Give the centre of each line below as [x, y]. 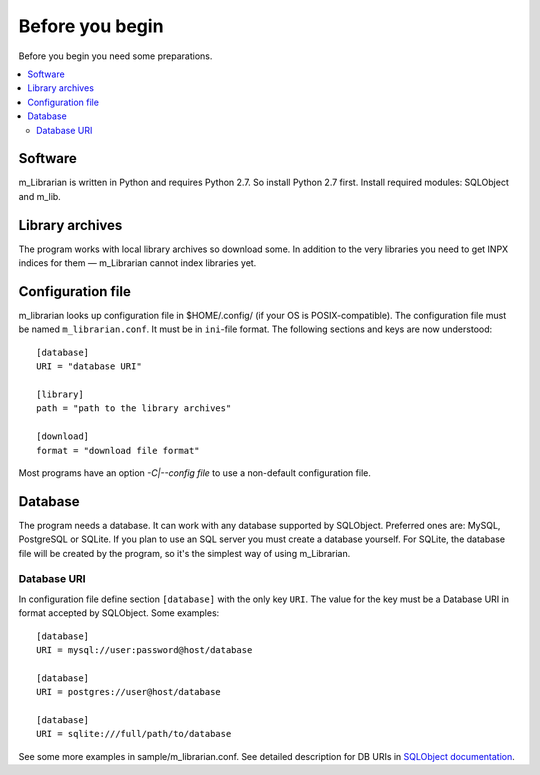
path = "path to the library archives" [134, 408]
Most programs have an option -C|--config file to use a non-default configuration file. [195, 472]
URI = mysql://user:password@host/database [144, 649]
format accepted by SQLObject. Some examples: [119, 613]
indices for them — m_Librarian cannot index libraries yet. [137, 263]
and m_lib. [40, 196]
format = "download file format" [118, 450]
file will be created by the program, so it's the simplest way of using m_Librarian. [184, 553]
